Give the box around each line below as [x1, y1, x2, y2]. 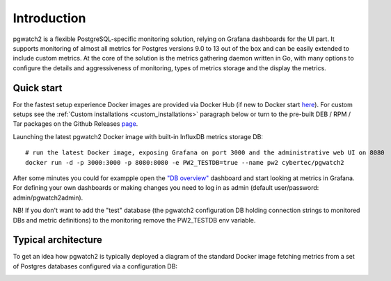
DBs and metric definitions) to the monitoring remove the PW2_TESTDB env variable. [13, 216, 256, 224]
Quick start [13, 82, 63, 94]
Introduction [13, 10, 86, 26]
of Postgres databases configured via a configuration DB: [13, 262, 177, 271]
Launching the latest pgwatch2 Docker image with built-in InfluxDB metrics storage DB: [13, 132, 264, 140]
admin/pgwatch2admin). [13, 193, 83, 202]
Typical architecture [13, 234, 102, 246]
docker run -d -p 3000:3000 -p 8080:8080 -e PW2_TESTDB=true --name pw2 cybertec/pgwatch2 [25, 159, 344, 166]
